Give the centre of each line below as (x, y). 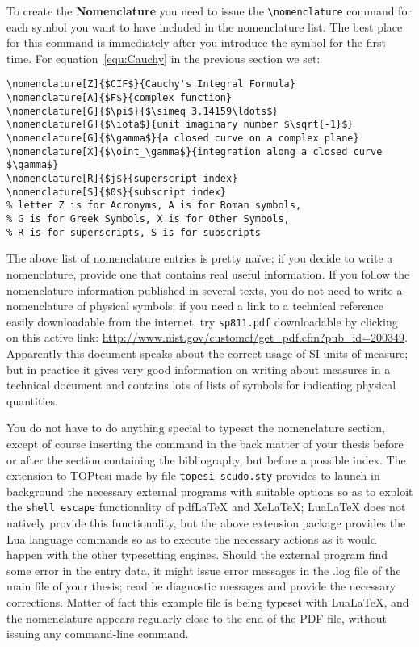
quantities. (32, 400)
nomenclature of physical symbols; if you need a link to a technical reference (195, 306)
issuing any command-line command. (98, 634)
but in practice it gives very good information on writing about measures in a (199, 369)
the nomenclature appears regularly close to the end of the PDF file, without (197, 618)
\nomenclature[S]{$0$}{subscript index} (117, 192)
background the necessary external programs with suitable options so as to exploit (210, 491)
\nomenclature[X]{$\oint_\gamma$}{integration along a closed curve (195, 151)
